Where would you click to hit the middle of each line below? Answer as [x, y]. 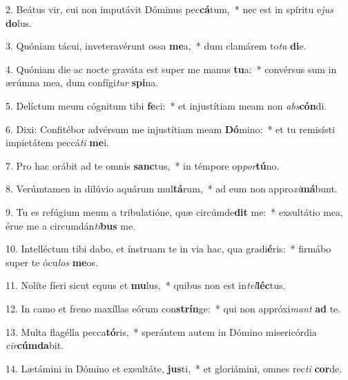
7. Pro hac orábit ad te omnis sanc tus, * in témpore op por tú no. [143, 165]
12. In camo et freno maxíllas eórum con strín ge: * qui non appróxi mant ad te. [173, 308]
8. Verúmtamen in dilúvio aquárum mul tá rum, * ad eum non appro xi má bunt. [172, 189]
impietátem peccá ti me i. [57, 142]
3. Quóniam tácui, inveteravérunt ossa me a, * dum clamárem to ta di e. [156, 46]
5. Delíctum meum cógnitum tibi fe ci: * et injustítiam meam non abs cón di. [166, 105]
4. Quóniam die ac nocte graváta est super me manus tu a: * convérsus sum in [171, 69]
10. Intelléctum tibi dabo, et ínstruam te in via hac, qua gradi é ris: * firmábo [168, 249]
